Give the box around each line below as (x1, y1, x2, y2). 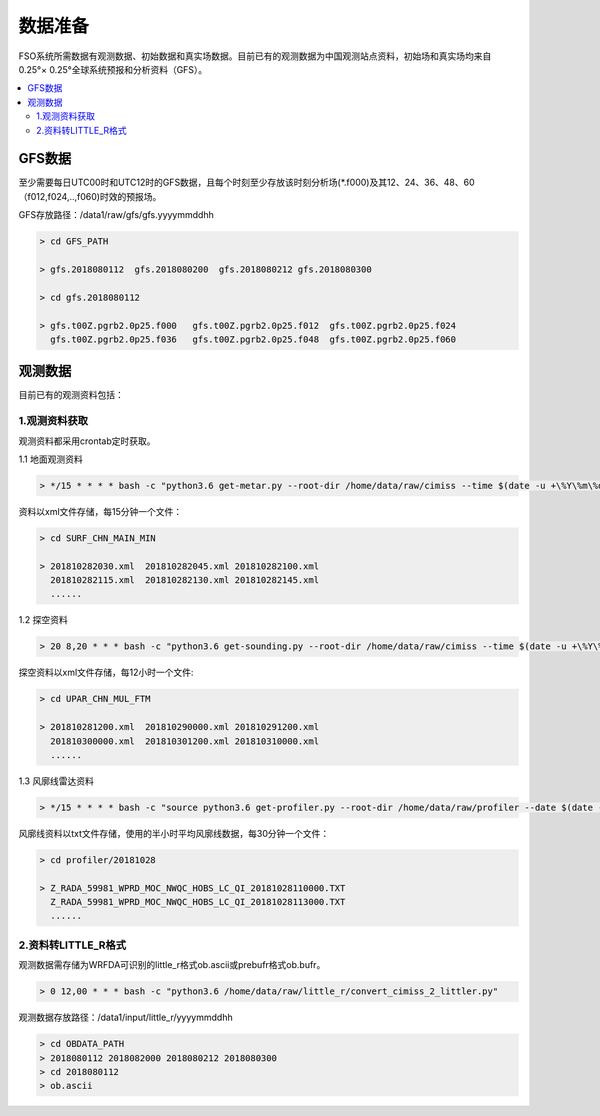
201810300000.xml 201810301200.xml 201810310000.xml (50, 735, 320, 747)
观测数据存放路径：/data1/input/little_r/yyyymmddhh (18, 1011, 234, 1024)
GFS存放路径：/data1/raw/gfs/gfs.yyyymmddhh (18, 209, 214, 221)
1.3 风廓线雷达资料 (18, 775, 94, 787)
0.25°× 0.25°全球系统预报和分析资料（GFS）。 (18, 63, 208, 75)
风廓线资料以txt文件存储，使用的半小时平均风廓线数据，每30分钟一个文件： (18, 827, 330, 839)
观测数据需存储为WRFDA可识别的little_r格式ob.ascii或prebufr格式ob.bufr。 (18, 959, 326, 971)
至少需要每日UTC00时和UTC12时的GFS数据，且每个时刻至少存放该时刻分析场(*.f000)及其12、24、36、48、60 (18, 176, 475, 189)
